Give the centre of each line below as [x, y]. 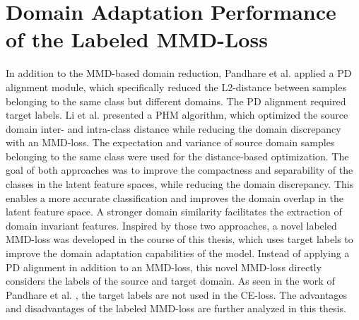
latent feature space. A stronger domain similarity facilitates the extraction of [174, 212]
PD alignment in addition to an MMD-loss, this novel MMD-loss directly [164, 267]
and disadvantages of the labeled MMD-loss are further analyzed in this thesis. [176, 308]
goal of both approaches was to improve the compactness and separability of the [179, 170]
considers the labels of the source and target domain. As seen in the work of [170, 281]
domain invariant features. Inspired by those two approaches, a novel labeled [171, 225]
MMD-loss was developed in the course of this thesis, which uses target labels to [179, 239]
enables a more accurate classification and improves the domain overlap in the [175, 197]
